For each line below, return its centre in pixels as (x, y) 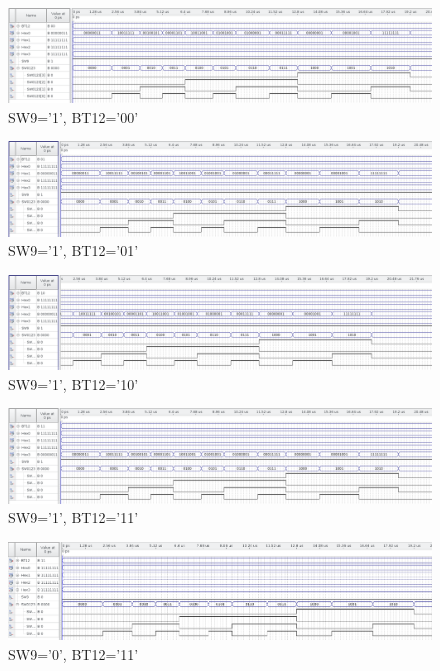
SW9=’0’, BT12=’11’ (73, 653)
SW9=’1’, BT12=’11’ (73, 517)
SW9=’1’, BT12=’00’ (73, 116)
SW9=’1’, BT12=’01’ (73, 250)
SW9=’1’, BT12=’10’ (73, 383)
